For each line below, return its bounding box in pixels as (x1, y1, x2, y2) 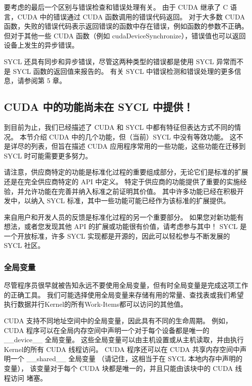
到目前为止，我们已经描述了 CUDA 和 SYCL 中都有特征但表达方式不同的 (4, 122, 235, 132)
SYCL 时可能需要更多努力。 (4, 150, 92, 160)
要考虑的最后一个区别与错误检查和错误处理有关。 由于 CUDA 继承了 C (4, 2, 228, 12)
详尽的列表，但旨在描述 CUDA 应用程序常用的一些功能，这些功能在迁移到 (10, 141, 246, 151)
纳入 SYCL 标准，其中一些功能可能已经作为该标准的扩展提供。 (31, 195, 230, 206)
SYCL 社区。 (4, 240, 45, 250)
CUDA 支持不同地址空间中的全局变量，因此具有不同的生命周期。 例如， (4, 316, 232, 326)
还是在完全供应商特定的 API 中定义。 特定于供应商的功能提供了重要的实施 (4, 176, 240, 186)
